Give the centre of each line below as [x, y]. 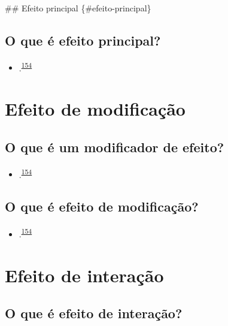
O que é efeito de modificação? [102, 206]
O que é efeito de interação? [94, 313]
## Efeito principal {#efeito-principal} [78, 8]
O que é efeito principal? [83, 40]
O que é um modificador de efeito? [115, 147]
